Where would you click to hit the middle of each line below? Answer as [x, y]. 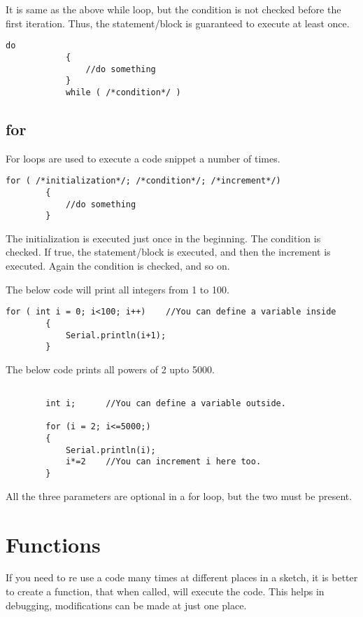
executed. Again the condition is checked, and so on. [118, 266]
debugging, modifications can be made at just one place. [126, 605]
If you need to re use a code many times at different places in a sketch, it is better [182, 577]
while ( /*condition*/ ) [123, 92]
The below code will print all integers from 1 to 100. [118, 289]
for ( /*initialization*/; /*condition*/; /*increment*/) [143, 181]
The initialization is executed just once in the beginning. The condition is [163, 238]
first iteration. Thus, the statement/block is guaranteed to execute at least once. [178, 23]
